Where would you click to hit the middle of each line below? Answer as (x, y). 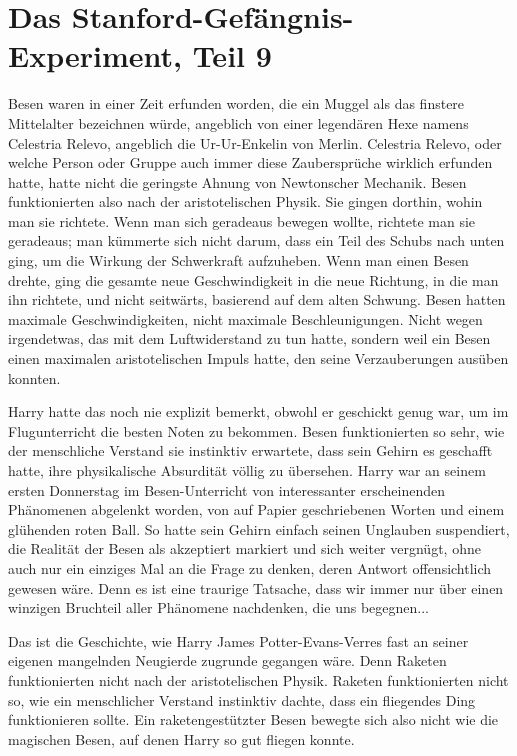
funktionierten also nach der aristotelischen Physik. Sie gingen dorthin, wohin (245, 201)
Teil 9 (232, 55)
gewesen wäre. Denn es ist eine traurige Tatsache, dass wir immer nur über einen (256, 587)
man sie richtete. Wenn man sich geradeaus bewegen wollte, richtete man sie (242, 220)
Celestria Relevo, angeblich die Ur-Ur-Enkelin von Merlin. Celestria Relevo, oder (255, 142)
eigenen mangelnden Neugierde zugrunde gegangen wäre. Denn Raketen (227, 660)
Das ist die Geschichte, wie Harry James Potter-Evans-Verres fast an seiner (238, 640)
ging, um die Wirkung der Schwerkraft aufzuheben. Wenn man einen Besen (238, 260)
